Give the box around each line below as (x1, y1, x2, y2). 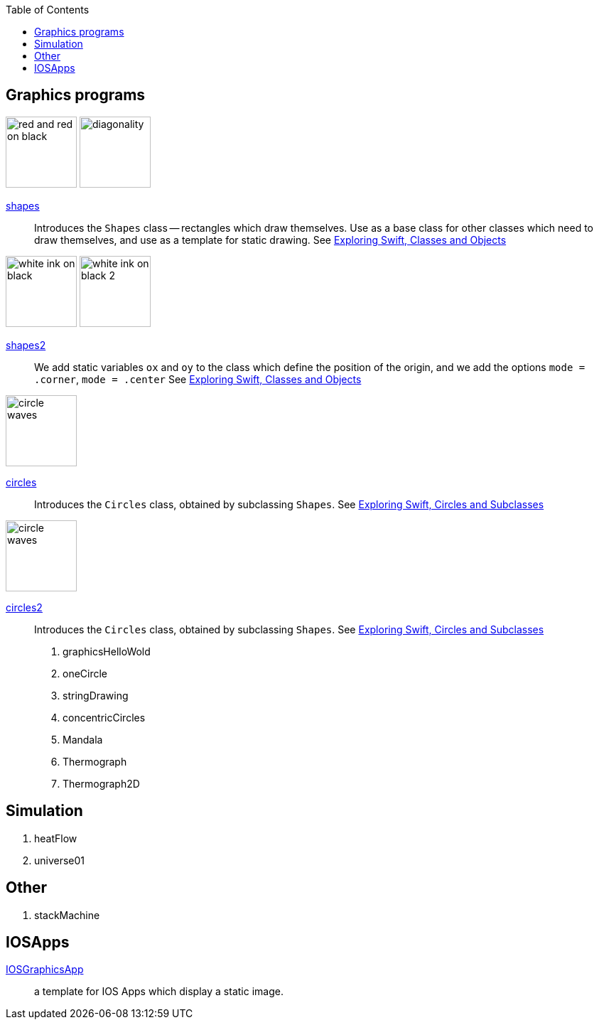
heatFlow (34, 832, 77, 844)
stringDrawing (63, 689, 129, 702)
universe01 (34, 854, 85, 866)
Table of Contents (6, 4, 90, 16)
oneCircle (63, 667, 108, 680)
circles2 (6, 601, 43, 613)
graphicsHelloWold (63, 645, 151, 658)
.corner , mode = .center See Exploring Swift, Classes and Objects (34, 372, 362, 385)
